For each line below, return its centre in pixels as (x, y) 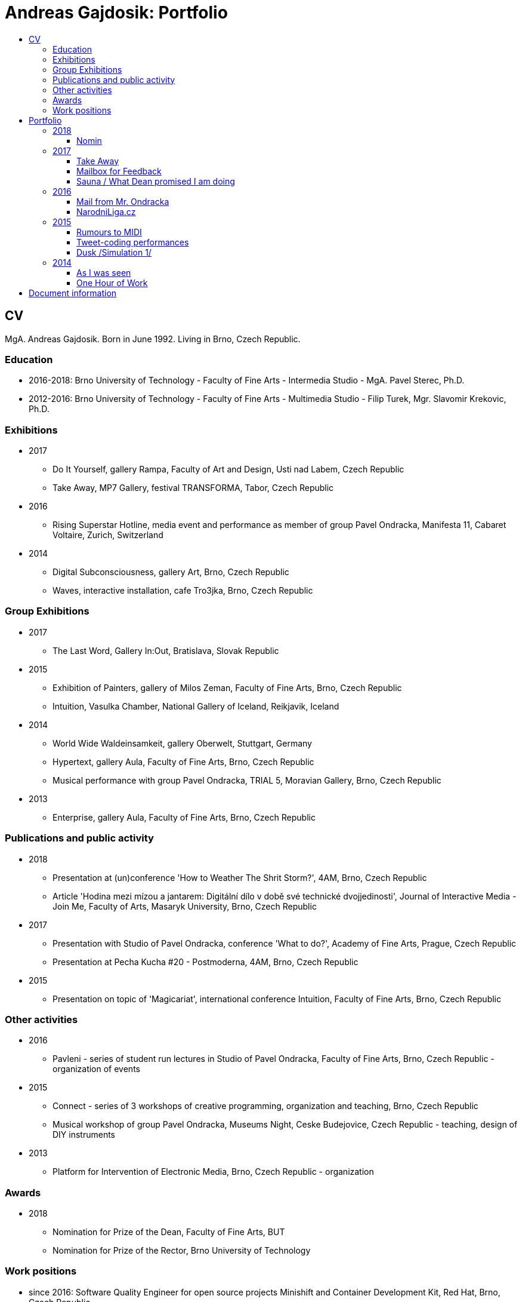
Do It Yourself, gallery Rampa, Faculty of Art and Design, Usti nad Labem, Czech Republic (228, 469)
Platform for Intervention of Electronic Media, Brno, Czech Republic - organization (213, 1172)
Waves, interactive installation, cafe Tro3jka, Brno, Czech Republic (183, 591)
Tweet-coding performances (133, 242)
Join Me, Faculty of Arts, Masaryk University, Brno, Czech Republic (185, 906)
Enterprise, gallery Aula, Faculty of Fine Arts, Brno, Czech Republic (184, 817)
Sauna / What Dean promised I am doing (156, 181)
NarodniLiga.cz (106, 211)
